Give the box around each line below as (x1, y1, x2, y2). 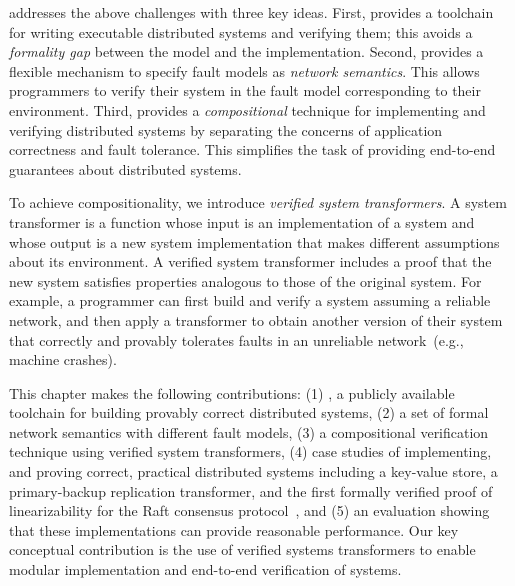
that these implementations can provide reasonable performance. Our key (9, 519, 459, 540)
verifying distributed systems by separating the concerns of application (9, 119, 443, 140)
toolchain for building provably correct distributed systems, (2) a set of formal (9, 402, 489, 423)
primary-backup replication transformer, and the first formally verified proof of (9, 480, 493, 501)
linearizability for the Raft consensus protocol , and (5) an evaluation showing (9, 500, 490, 521)
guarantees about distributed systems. (9, 158, 242, 179)
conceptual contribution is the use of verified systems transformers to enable (9, 539, 476, 560)
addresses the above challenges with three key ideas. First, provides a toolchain (9, 2, 494, 22)
